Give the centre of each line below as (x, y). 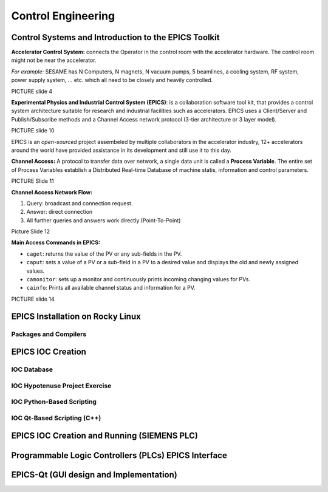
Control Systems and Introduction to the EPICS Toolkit (115, 37)
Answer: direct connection (60, 212)
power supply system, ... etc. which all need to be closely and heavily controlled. (112, 80)
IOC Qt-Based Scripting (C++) (56, 418)
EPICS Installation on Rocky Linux (76, 316)
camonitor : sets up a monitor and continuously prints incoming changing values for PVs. (138, 279)
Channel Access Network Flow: (52, 192)
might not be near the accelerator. (54, 60)
